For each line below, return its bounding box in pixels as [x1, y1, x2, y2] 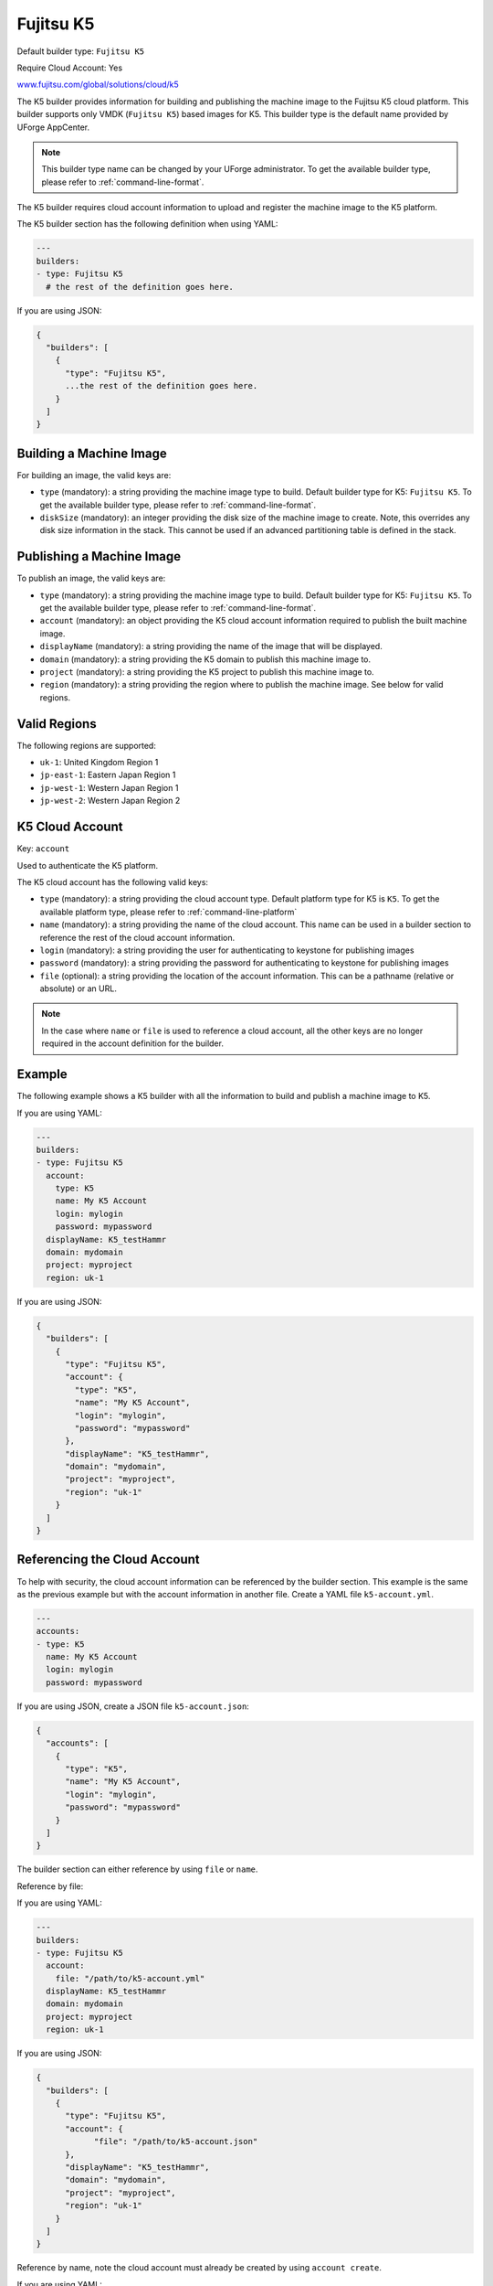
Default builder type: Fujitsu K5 [16, 46, 145, 57]
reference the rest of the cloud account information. [39, 932, 236, 943]
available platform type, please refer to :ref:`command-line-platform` [39, 906, 298, 917]
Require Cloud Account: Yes [16, 62, 123, 73]
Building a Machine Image [16, 445, 168, 461]
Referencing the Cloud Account [16, 1552, 200, 1567]
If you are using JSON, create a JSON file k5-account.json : [16, 1701, 250, 1712]
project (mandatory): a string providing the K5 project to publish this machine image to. [39, 667, 374, 678]
